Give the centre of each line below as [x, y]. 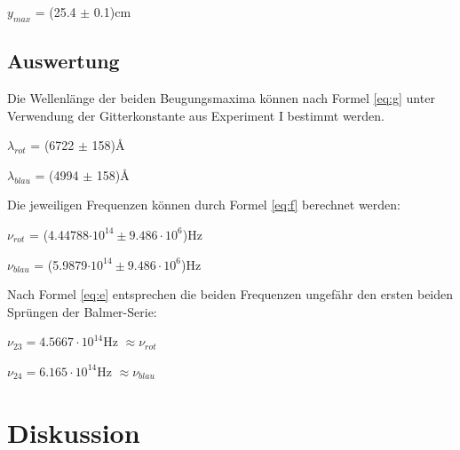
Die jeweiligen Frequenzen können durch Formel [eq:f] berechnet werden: [204, 205]
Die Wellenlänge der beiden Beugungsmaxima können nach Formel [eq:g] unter [221, 98]
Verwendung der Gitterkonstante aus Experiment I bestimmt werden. [196, 115]
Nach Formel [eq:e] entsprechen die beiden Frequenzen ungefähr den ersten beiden [230, 294]
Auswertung [63, 61]
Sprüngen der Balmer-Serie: [82, 311]
